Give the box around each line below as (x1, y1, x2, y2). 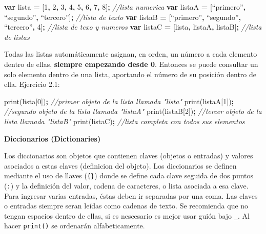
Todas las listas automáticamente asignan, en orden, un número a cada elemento (4, 49, 257, 59)
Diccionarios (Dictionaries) (4, 133, 101, 144)
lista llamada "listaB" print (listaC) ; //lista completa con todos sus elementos (4, 115, 245, 126)
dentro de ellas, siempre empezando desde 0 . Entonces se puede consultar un (4, 58, 258, 69)
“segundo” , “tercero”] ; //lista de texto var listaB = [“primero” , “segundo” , (4, 11, 241, 22)
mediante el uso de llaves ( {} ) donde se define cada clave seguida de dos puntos (4, 170, 254, 181)
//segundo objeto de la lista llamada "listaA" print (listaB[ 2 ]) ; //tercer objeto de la (4, 106, 262, 116)
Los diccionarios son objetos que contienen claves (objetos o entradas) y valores (4, 150, 253, 161)
